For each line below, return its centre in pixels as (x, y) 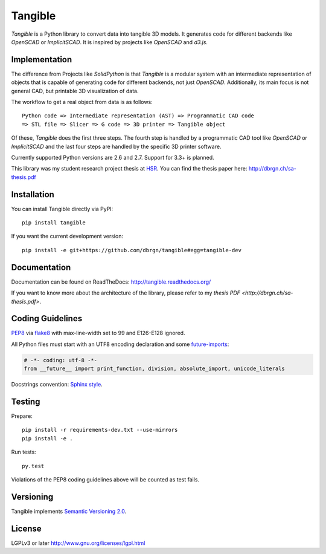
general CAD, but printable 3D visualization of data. (75, 91)
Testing (26, 401)
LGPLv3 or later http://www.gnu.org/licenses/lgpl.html (78, 543)
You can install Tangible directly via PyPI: (62, 209)
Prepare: (22, 416)
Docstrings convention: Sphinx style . (57, 385)
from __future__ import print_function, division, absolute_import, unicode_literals (154, 369)
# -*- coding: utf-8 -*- (61, 360)
